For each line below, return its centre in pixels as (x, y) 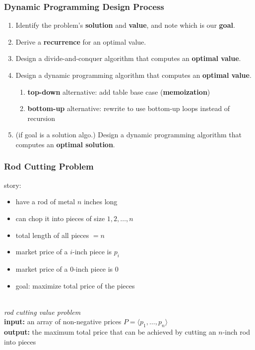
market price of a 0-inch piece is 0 (67, 268)
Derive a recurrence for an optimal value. (81, 41)
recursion (41, 118)
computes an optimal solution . (65, 144)
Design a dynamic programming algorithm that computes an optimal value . (133, 75)
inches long (100, 202)
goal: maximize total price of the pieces (75, 285)
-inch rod (236, 332)
